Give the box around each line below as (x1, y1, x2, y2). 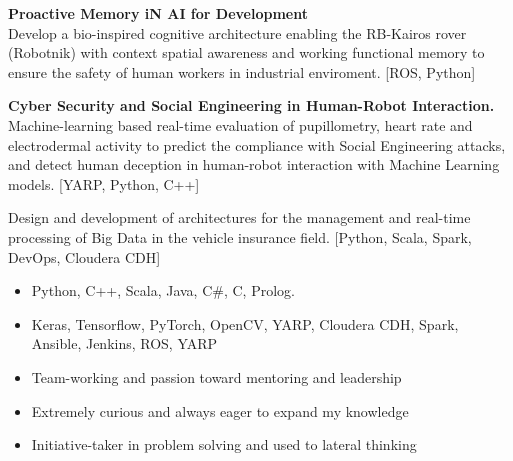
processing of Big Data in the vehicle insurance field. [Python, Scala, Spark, (8, 226, 472, 247)
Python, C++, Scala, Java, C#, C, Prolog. (31, 280, 295, 301)
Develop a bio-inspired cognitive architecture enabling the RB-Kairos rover (8, 22, 467, 43)
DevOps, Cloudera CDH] (8, 246, 161, 267)
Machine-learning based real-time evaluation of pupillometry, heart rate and (8, 114, 473, 135)
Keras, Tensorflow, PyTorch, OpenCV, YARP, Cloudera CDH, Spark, (31, 313, 459, 334)
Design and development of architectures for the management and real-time (8, 207, 471, 228)
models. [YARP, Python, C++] (8, 173, 200, 194)
